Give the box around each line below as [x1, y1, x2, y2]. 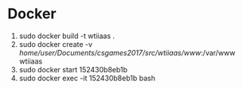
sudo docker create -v [18, 39, 93, 48]
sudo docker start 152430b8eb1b [18, 64, 128, 74]
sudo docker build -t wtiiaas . [18, 31, 116, 41]
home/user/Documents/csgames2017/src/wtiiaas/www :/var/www [18, 48, 236, 57]
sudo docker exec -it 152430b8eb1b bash [18, 73, 156, 83]
